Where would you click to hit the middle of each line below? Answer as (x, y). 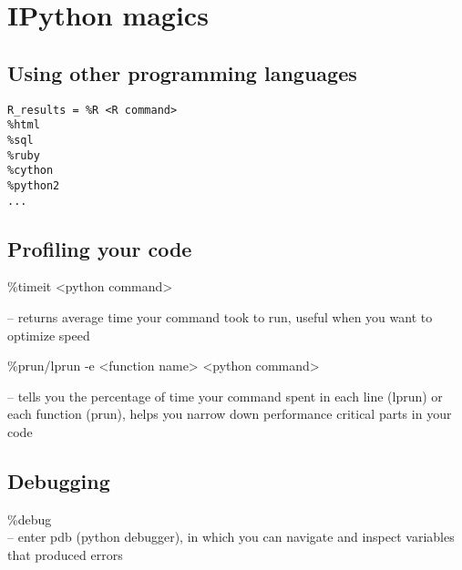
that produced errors (65, 554)
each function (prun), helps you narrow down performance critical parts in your (230, 414)
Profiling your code (100, 248)
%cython (31, 171)
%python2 (34, 185)
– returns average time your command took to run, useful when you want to (220, 316)
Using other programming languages (182, 72)
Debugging (59, 480)
